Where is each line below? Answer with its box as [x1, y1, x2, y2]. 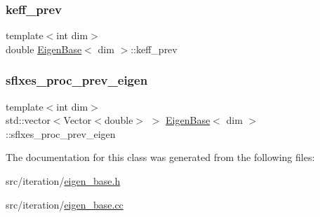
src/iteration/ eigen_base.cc [6, 197, 124, 211]
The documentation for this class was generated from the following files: [6, 150, 315, 164]
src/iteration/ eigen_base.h [6, 174, 121, 188]
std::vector [6, 113, 51, 127]
